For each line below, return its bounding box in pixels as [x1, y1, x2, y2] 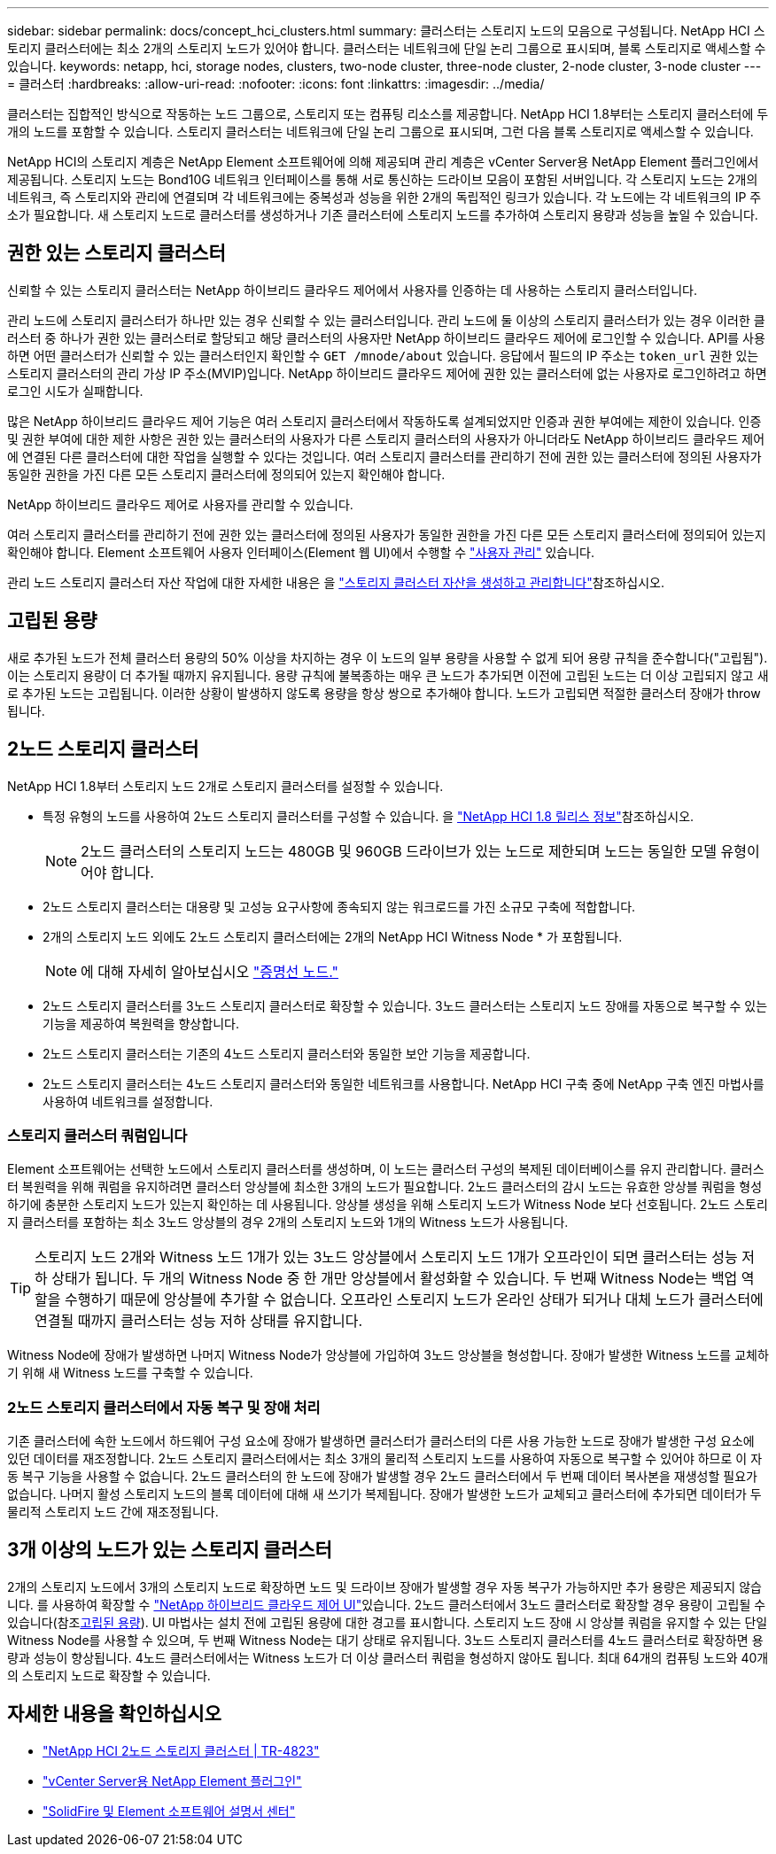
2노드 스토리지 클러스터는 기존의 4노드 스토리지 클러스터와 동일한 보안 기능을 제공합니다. [43, 1045, 531, 1061]
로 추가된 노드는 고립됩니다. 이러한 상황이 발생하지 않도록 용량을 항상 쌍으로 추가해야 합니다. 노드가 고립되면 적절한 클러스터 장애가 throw [7, 685, 761, 701]
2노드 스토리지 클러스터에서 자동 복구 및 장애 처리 [7, 1398, 321, 1416]
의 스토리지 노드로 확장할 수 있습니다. [7, 1667, 211, 1683]
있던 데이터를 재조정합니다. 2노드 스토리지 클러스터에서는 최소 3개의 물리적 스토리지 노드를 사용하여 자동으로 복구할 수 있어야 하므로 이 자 [7, 1451, 763, 1467]
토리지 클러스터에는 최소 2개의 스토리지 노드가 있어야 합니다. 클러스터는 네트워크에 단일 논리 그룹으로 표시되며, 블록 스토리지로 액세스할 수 [7, 41, 766, 56]
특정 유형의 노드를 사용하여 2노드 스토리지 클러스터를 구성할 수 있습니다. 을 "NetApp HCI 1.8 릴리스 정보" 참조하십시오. [43, 808, 695, 824]
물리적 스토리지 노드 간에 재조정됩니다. [7, 1504, 219, 1520]
